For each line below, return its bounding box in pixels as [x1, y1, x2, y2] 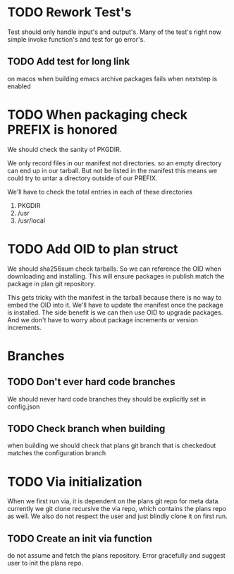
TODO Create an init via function [7, 532, 153, 544]
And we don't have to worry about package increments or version [7, 315, 199, 324]
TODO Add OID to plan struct [7, 241, 178, 257]
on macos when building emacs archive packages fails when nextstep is [7, 74, 217, 83]
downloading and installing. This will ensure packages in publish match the [7, 271, 225, 280]
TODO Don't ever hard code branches [7, 376, 175, 388]
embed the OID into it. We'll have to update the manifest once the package [7, 300, 223, 309]
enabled [7, 82, 31, 90]
